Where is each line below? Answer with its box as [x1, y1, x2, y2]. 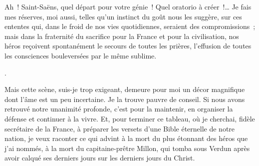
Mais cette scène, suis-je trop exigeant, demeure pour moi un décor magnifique [4, 84, 245, 94]
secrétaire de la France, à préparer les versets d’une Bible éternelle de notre [4, 123, 235, 133]
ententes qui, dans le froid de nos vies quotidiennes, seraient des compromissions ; [4, 21, 256, 31]
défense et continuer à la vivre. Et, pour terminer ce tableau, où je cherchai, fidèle [4, 113, 255, 123]
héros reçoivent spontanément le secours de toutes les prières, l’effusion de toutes [4, 40, 252, 51]
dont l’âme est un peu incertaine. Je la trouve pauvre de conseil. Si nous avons [4, 93, 245, 104]
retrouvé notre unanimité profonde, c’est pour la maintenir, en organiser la [4, 103, 233, 114]
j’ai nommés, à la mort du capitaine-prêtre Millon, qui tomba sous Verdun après [4, 142, 250, 153]
